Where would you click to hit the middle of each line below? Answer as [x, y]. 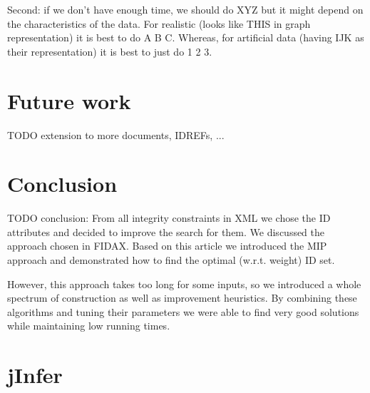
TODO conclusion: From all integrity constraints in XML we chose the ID [169, 218]
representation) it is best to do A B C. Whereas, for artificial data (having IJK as [186, 37]
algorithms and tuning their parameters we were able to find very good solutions [183, 311]
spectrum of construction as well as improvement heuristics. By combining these [182, 298]
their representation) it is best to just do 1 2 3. [110, 51]
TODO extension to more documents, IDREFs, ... [116, 134]
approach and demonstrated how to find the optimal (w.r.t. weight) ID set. [171, 260]
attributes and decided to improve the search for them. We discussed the [166, 231]
